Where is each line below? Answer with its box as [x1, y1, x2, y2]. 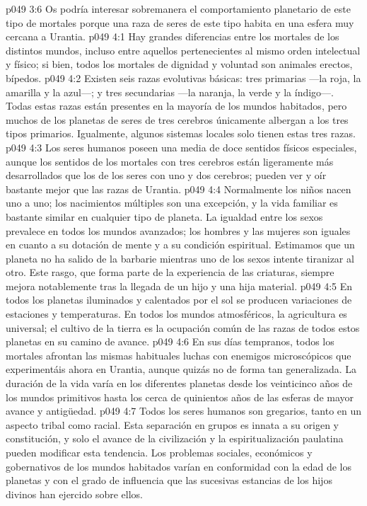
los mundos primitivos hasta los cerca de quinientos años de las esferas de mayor [6, 389, 354, 404]
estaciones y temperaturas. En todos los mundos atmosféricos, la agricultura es [6, 306, 347, 321]
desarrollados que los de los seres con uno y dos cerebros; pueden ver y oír [6, 168, 327, 183]
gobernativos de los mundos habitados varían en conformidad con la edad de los [6, 459, 351, 473]
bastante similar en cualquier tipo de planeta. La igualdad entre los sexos [6, 209, 323, 224]
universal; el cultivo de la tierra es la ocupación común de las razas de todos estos [6, 320, 360, 335]
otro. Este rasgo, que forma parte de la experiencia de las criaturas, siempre [6, 265, 334, 280]
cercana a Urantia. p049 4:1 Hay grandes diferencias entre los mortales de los [6, 29, 339, 44]
